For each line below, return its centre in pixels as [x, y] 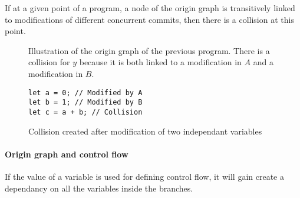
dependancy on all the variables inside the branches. [99, 188]
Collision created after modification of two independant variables [145, 131]
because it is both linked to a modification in [160, 62]
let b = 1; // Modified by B [85, 103]
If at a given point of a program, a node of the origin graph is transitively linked [150, 8]
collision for [49, 62]
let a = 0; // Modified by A [85, 93]
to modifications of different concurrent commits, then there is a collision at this [149, 19]
